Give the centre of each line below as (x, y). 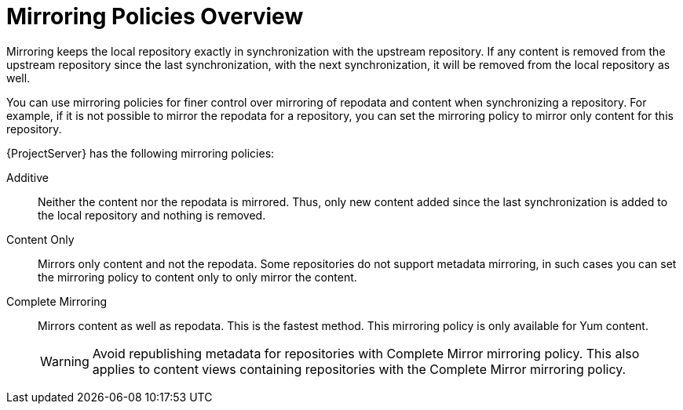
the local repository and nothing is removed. (152, 215)
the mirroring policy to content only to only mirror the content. (197, 277)
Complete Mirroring (57, 301)
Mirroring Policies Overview (155, 16)
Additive (27, 177)
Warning (65, 361)
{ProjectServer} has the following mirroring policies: (141, 153)
